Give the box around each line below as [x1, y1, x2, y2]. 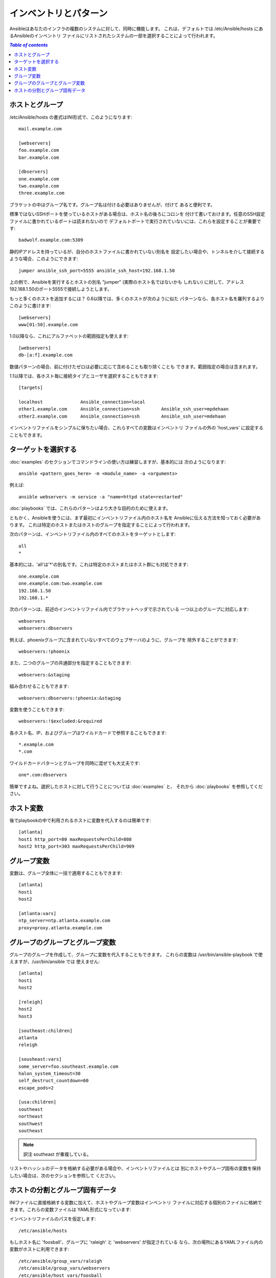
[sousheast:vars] [18, 1056, 62, 1062]
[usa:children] [18, 1099, 57, 1105]
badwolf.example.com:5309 [18, 237, 84, 243]
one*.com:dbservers [18, 772, 67, 778]
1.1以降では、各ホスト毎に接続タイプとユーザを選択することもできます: [9, 373, 158, 379]
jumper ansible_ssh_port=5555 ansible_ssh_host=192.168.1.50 [18, 267, 175, 273]
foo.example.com [18, 147, 59, 153]
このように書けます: [9, 303, 52, 309]
